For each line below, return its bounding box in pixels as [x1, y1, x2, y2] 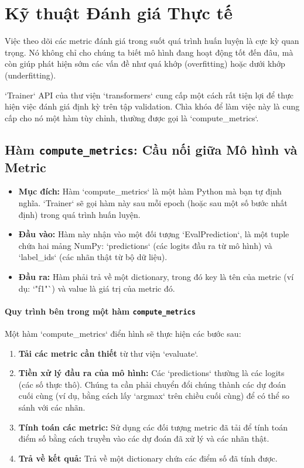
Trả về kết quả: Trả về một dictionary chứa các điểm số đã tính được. [18, 452, 278, 464]
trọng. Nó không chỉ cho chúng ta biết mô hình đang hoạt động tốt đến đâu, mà [5, 46, 293, 58]
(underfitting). [5, 69, 56, 81]
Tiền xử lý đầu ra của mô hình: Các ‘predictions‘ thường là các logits [18, 367, 285, 379]
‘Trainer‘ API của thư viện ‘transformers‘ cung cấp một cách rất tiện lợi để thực [5, 88, 293, 101]
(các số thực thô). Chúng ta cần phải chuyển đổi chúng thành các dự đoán [18, 378, 286, 390]
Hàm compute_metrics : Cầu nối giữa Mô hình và [5, 140, 298, 158]
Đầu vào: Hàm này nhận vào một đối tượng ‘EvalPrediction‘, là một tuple [18, 228, 289, 240]
